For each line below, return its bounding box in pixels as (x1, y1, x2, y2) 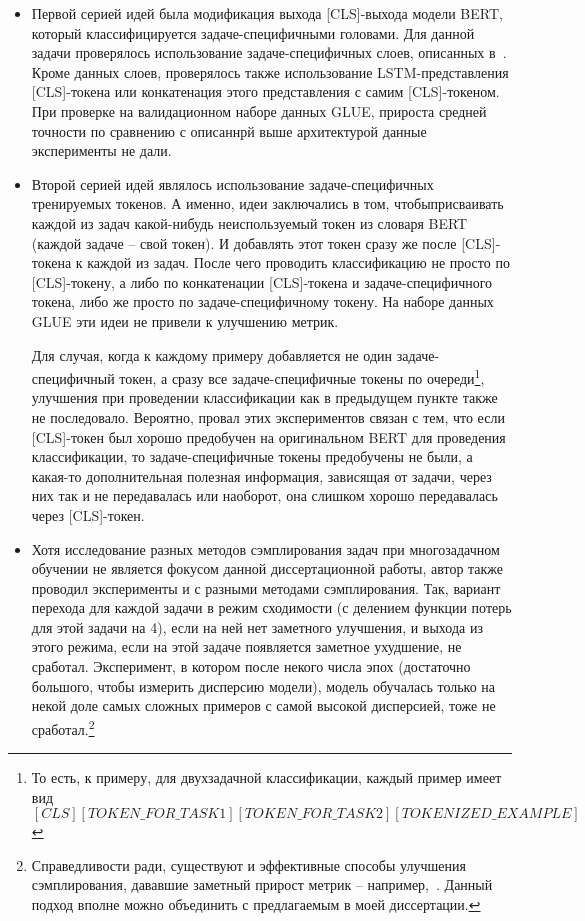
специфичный (31, 367, 115, 388)
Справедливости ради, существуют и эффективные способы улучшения (31, 854, 466, 875)
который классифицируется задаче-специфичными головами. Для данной (31, 22, 475, 43)
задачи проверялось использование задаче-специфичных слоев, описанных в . (31, 42, 507, 63)
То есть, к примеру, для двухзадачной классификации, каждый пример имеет (31, 767, 502, 788)
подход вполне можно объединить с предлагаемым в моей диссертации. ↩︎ (31, 894, 481, 915)
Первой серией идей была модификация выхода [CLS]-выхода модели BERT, (31, 3, 503, 23)
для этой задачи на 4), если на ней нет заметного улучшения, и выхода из (31, 616, 483, 637)
